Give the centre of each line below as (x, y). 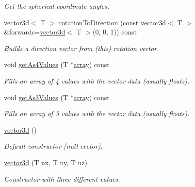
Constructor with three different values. (62, 178)
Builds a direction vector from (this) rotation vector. (81, 48)
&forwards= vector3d (35, 32)
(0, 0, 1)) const (115, 32)
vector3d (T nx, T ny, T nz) (46, 162)
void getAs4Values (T (36, 64)
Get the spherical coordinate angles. (57, 6)
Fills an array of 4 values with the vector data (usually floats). (97, 80)
